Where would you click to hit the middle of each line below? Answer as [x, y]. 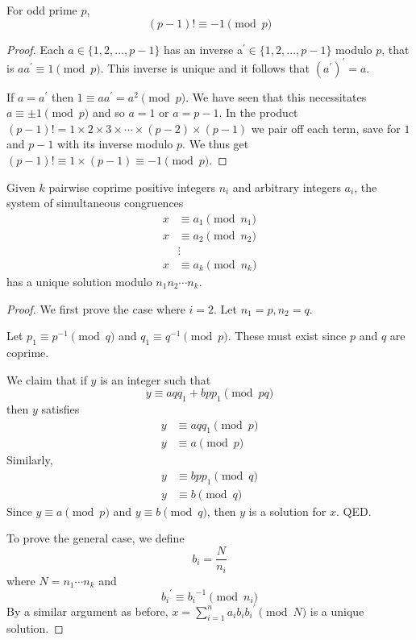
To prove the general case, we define [96, 538]
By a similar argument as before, [87, 611]
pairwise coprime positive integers [132, 187]
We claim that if [47, 379]
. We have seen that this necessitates [276, 96]
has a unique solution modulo [79, 281]
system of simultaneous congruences [95, 203]
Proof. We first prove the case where [96, 308]
